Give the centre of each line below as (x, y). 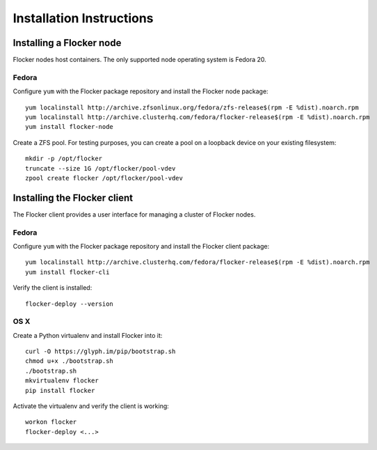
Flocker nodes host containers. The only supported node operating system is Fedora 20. (140, 60)
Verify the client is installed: (53, 288)
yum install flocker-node (70, 127)
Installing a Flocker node (67, 43)
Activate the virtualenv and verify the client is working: (91, 406)
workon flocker (51, 422)
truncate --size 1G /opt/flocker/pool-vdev (101, 168)
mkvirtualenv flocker (62, 381)
